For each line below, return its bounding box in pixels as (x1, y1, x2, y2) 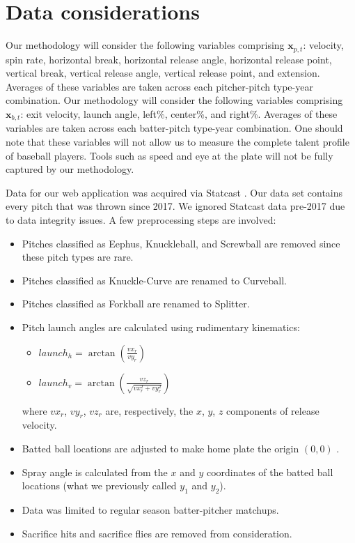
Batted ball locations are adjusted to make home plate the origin (22, 441, 299, 455)
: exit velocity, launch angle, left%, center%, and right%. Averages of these (20, 106, 338, 121)
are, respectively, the (105, 403, 194, 418)
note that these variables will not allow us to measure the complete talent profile (6, 135, 349, 148)
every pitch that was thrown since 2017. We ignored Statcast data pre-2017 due (6, 199, 345, 213)
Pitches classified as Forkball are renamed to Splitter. (22, 296, 250, 311)
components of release (226, 403, 319, 418)
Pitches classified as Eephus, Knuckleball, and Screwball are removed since (22, 236, 340, 250)
